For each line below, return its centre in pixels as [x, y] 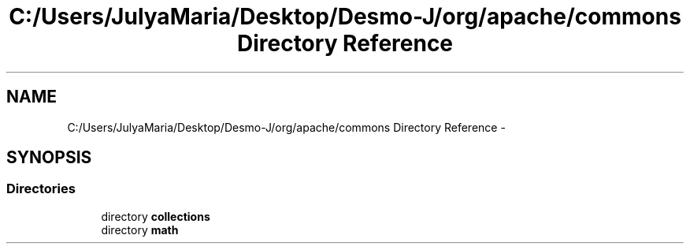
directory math [140, 229]
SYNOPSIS [49, 158]
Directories [41, 189]
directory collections [156, 216]
